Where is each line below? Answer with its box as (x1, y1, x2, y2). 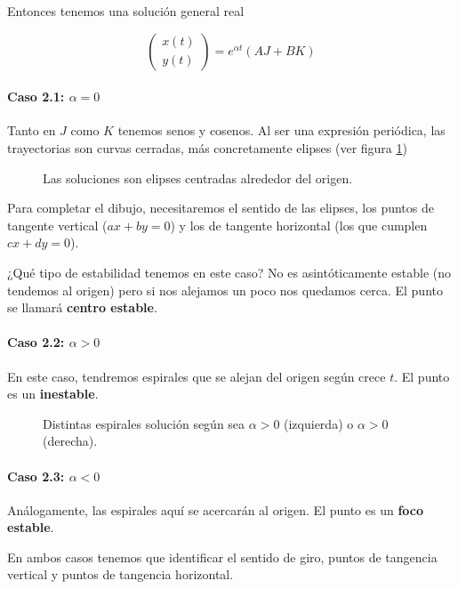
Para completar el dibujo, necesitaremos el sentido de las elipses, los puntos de (7, 198, 434, 217)
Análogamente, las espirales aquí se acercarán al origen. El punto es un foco (7, 500, 423, 519)
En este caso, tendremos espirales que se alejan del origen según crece (7, 367, 386, 385)
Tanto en (7, 121, 56, 140)
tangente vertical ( (7, 215, 108, 234)
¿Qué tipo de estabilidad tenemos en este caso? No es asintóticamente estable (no (7, 262, 451, 281)
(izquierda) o (284, 414, 354, 432)
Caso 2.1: (7, 87, 65, 106)
